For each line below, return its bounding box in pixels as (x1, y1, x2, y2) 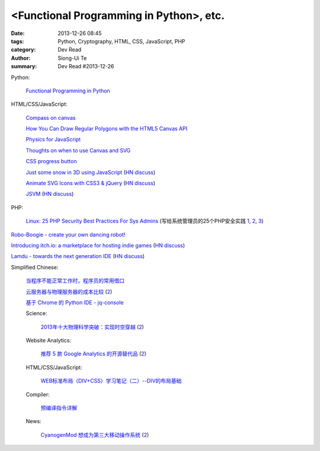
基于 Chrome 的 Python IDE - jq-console (25, 298, 124, 306)
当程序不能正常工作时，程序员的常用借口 (25, 277, 124, 284)
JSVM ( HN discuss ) (25, 190, 74, 198)
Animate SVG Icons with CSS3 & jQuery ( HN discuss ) (25, 180, 156, 187)
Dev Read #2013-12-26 (57, 63, 114, 70)
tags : (11, 37, 24, 45)
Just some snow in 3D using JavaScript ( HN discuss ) (25, 169, 156, 176)
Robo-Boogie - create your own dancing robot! (11, 231, 126, 238)
